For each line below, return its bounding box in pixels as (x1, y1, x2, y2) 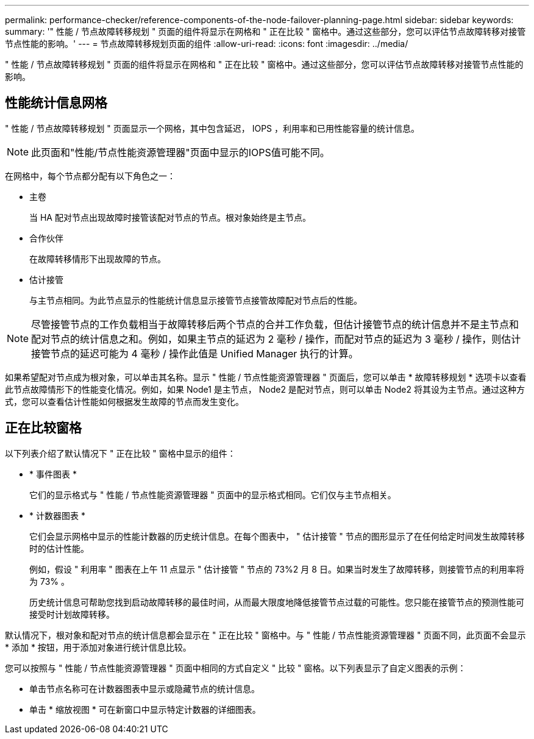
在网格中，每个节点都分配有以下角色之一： (5, 170, 176, 181)
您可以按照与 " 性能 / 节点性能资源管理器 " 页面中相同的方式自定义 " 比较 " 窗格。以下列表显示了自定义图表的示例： (5, 662, 466, 673)
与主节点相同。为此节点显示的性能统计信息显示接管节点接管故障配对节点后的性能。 (29, 295, 362, 305)
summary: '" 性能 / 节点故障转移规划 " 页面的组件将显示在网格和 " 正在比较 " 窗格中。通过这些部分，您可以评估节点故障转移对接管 (5, 26, 526, 37)
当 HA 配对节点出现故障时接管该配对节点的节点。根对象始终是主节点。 (29, 212, 311, 223)
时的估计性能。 (29, 543, 89, 554)
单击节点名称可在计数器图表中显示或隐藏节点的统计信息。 (29, 683, 260, 694)
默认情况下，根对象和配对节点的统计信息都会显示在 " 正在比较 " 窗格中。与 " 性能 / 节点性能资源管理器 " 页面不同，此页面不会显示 (5, 629, 526, 640)
